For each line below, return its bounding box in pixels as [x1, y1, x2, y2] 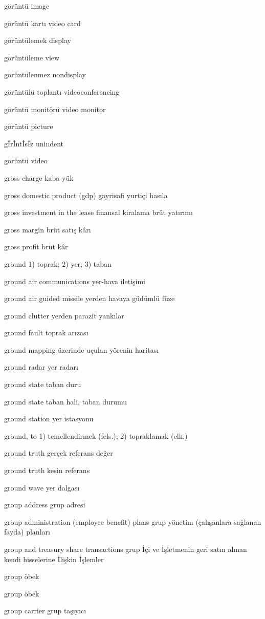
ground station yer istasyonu [4, 413, 94, 424]
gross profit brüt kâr [4, 241, 68, 252]
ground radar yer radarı [4, 361, 78, 372]
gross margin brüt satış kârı [4, 224, 91, 234]
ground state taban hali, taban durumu [4, 396, 127, 407]
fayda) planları [4, 526, 50, 537]
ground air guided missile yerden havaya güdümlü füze [4, 293, 175, 304]
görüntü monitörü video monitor [4, 103, 106, 114]
